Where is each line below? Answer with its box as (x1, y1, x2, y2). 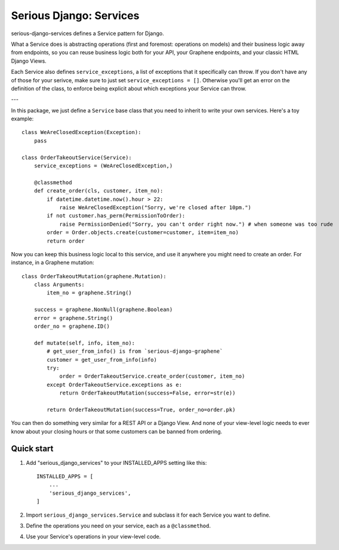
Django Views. (11, 57, 47, 64)
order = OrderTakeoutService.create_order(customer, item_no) (59, 373, 245, 380)
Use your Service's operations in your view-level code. (26, 533, 161, 540)
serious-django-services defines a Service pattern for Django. (11, 30, 164, 37)
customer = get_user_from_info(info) (47, 356, 158, 363)
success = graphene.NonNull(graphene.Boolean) (33, 306, 173, 313)
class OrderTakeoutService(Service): (21, 154, 132, 161)
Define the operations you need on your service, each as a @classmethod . (26, 522, 211, 529)
